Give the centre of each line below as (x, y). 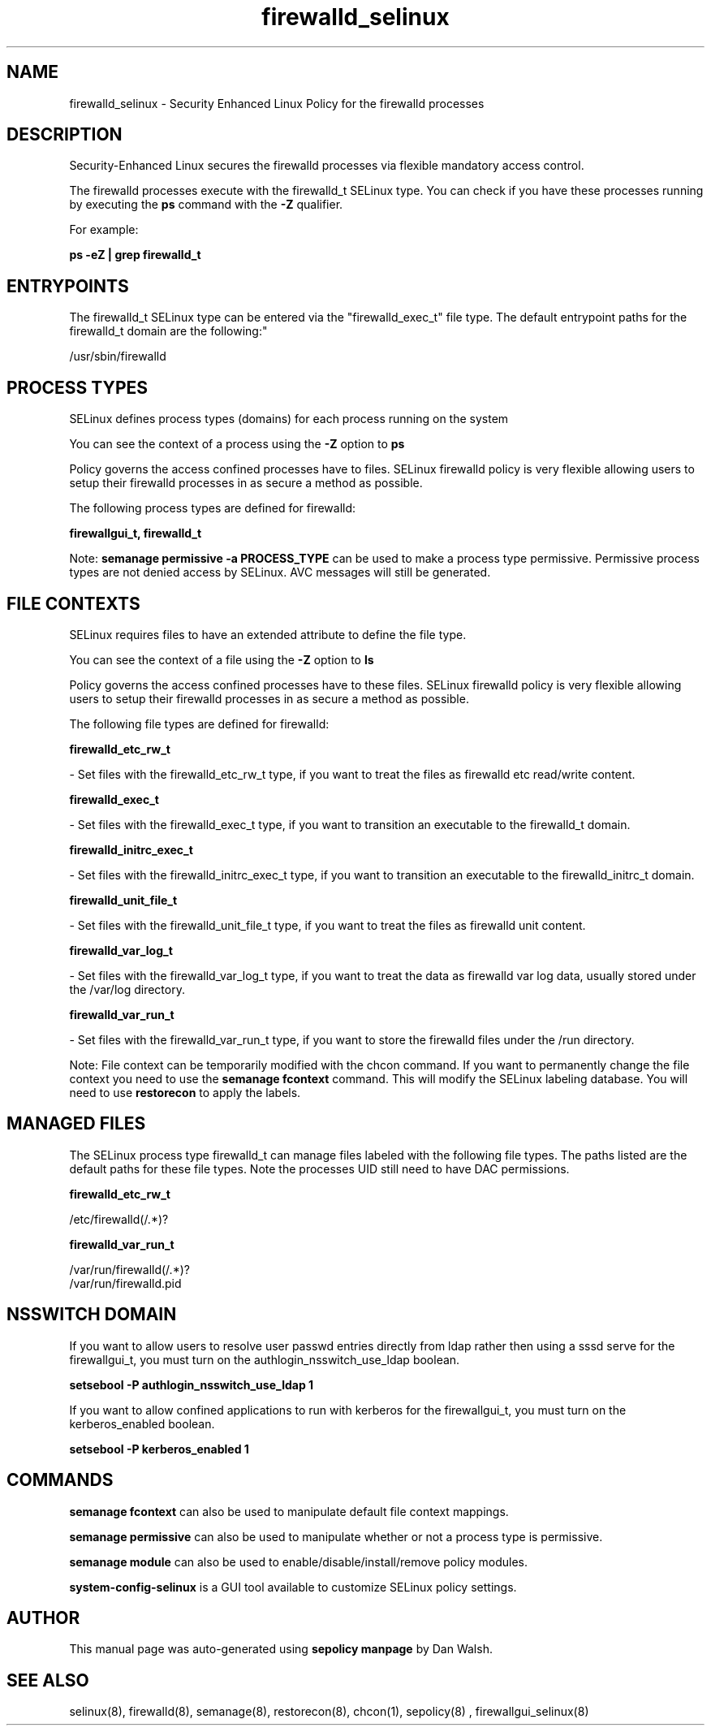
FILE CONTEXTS (73, 603)
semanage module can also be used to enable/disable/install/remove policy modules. (299, 1561)
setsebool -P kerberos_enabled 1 (159, 1449)
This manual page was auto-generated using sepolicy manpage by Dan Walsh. (281, 1649)
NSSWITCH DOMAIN (92, 1315)
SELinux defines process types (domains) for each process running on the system (289, 419)
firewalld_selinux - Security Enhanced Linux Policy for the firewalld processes (277, 103)
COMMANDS (60, 1480)
